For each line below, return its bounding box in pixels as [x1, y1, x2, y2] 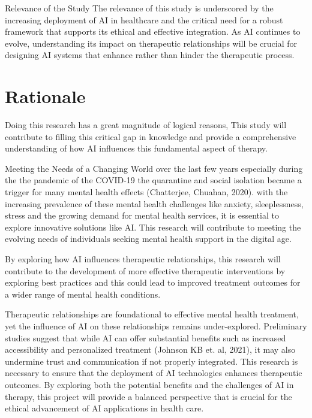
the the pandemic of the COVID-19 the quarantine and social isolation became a [5, 174, 302, 186]
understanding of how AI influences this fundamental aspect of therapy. [5, 142, 268, 155]
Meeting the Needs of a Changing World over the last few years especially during [5, 162, 303, 174]
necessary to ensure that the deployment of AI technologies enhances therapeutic [5, 366, 302, 379]
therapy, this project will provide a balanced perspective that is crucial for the [5, 390, 292, 402]
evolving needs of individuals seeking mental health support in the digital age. [5, 232, 292, 245]
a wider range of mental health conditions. [5, 287, 161, 300]
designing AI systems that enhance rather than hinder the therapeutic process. [5, 49, 295, 61]
